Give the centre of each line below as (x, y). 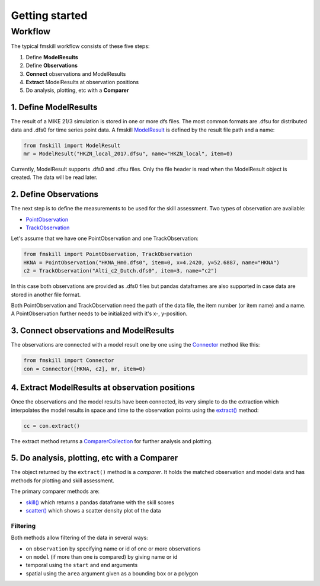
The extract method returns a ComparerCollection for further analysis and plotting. (112, 441)
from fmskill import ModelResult (72, 145)
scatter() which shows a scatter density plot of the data (93, 510)
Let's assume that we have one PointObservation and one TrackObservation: (105, 238)
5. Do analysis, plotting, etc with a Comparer (94, 458)
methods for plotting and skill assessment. (63, 481)
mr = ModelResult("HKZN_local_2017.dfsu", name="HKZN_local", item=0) (128, 154)
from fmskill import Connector (69, 361)
